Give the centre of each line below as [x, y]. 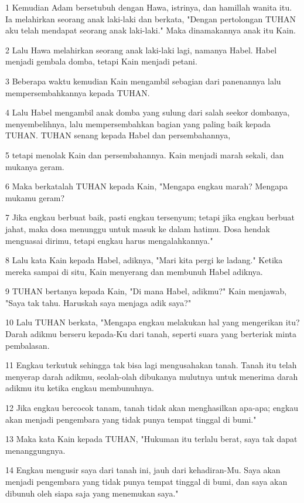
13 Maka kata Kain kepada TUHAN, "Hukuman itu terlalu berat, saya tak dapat [151, 439]
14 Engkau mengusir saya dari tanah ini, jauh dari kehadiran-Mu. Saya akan [143, 470]
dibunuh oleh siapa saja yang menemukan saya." [92, 493]
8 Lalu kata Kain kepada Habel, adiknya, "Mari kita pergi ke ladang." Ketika [144, 260]
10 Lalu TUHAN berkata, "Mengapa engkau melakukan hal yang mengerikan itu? [153, 322]
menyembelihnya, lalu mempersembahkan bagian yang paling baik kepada [138, 123]
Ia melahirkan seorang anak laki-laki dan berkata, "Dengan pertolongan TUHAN [151, 18]
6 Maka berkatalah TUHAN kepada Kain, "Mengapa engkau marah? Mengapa [147, 186]
